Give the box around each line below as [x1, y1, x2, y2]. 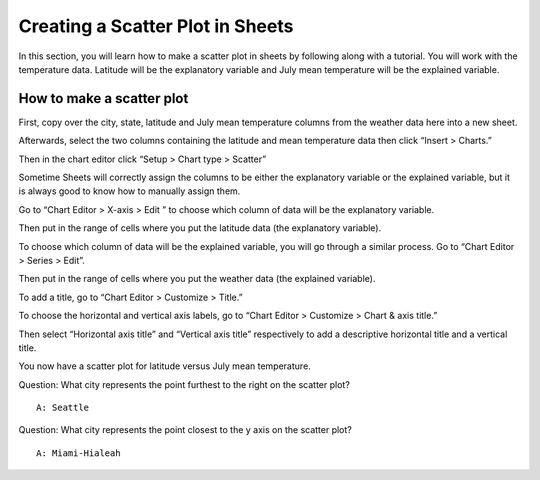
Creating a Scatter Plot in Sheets [18, 15, 294, 37]
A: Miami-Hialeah [36, 447, 121, 459]
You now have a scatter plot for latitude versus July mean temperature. [18, 360, 312, 372]
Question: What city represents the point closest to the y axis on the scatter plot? [18, 424, 352, 436]
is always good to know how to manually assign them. [18, 185, 241, 197]
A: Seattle [36, 402, 90, 414]
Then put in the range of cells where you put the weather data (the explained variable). [18, 273, 376, 285]
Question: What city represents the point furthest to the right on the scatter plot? [18, 378, 350, 390]
